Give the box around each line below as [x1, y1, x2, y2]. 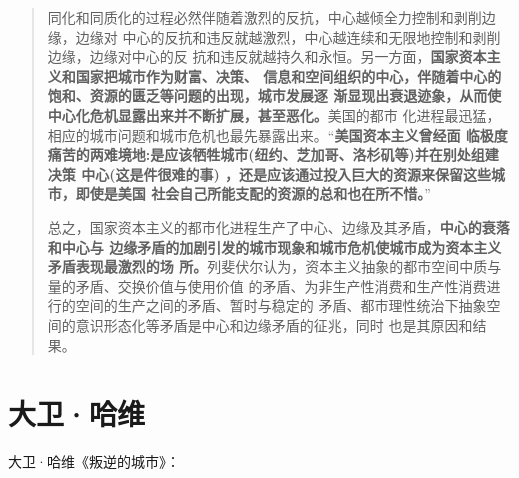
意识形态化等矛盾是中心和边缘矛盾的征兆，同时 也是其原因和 [75, 314, 473, 335]
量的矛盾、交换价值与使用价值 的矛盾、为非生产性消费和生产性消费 [47, 275, 487, 296]
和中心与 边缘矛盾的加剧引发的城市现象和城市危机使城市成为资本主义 [47, 236, 502, 257]
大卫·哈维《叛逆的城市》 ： [8, 451, 180, 472]
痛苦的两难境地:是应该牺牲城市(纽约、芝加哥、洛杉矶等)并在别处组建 [47, 144, 499, 165]
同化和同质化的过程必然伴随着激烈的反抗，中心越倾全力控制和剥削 [47, 7, 482, 27]
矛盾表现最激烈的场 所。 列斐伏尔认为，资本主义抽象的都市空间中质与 [47, 256, 502, 277]
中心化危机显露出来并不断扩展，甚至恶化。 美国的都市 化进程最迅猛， [47, 104, 501, 125]
